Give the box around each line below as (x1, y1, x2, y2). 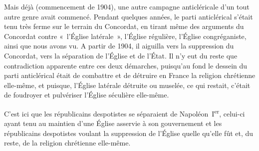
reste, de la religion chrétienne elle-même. (4, 137, 131, 148)
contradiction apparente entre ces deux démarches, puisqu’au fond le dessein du (4, 60, 248, 70)
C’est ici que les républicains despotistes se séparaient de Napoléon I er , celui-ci (4, 106, 245, 118)
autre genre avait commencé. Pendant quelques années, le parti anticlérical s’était (4, 11, 253, 21)
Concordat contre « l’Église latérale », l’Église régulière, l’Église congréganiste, (4, 30, 247, 41)
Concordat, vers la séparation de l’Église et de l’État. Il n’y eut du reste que (4, 50, 238, 60)
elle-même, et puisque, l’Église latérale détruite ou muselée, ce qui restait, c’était (4, 79, 251, 90)
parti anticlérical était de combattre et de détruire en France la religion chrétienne (4, 70, 256, 80)
